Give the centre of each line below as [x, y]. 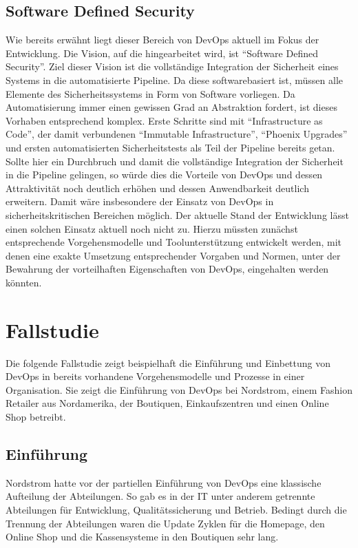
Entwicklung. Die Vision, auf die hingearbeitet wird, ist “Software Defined [162, 53]
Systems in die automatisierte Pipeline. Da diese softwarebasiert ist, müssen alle [174, 80]
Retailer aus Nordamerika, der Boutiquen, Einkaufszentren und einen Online [167, 403]
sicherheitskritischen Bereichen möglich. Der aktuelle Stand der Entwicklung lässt [177, 214]
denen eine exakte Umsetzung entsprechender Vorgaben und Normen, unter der [173, 255]
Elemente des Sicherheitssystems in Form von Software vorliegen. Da [150, 93]
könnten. [24, 282]
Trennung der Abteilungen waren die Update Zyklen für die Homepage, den [165, 523]
